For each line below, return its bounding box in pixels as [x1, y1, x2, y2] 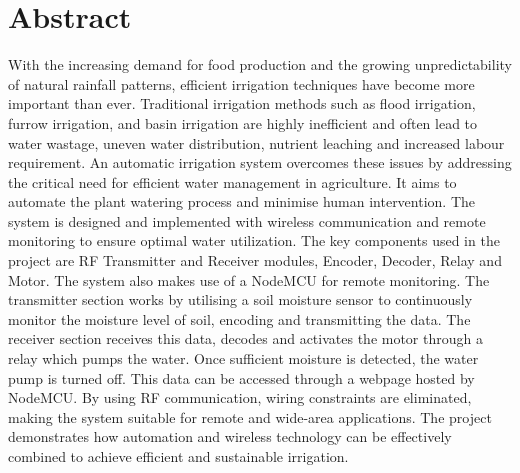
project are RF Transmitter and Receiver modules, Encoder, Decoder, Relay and [8, 250, 502, 271]
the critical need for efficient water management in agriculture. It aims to [8, 171, 457, 192]
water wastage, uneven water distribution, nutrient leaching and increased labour [8, 132, 505, 153]
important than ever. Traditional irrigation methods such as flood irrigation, [8, 93, 476, 114]
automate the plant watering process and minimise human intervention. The [8, 191, 476, 212]
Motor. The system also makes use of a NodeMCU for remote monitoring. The [8, 269, 490, 290]
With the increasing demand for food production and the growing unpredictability [8, 54, 512, 75]
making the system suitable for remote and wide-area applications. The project [8, 406, 492, 427]
